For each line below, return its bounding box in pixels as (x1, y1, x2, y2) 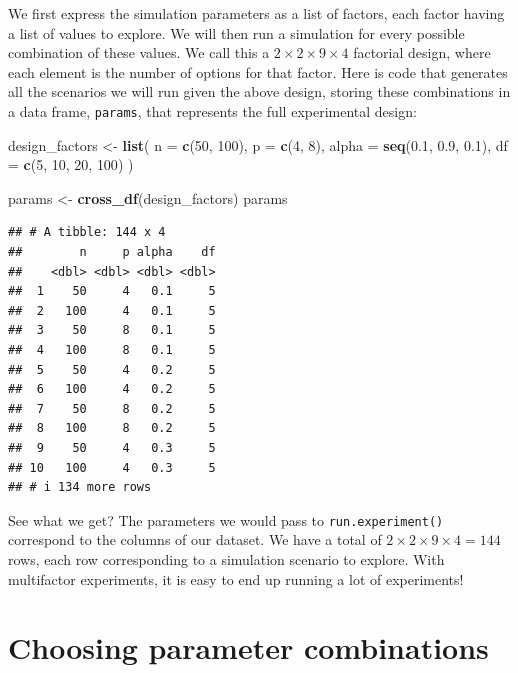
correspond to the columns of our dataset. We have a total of (8, 529, 382, 550)
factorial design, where (353, 42, 491, 63)
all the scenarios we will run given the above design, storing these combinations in (8, 81, 511, 102)
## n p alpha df (8, 245, 216, 259)
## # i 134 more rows (8, 480, 152, 495)
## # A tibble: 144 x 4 (8, 225, 166, 240)
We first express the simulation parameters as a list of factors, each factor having (8, 3, 505, 23)
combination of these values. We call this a (8, 42, 270, 63)
